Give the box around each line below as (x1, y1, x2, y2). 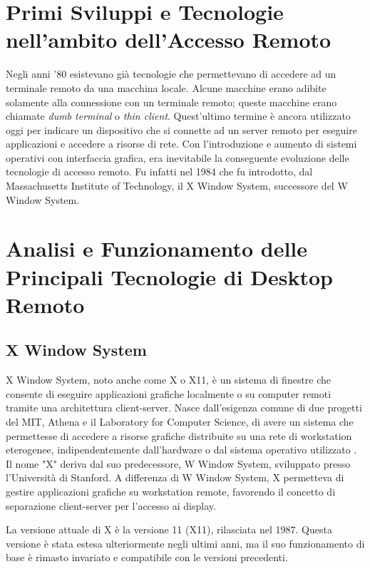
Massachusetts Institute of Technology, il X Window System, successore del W (6, 178, 348, 193)
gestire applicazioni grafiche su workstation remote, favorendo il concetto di (6, 483, 336, 498)
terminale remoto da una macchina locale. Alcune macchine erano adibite (6, 80, 327, 95)
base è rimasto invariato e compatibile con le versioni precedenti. (6, 550, 288, 565)
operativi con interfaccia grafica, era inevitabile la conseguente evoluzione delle (6, 150, 349, 165)
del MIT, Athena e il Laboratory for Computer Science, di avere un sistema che (6, 414, 354, 429)
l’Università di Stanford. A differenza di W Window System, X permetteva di (6, 470, 344, 485)
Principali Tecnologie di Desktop (6, 262, 334, 291)
